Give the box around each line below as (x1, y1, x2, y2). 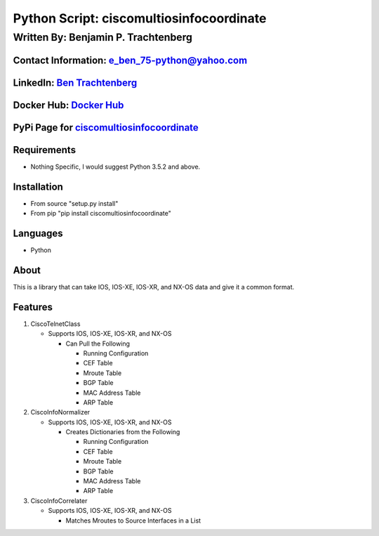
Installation (13, 181, 63, 192)
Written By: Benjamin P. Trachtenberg (13, 31, 193, 44)
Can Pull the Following (65, 339, 130, 348)
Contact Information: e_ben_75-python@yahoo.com (13, 54, 248, 66)
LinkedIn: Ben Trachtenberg (13, 77, 138, 89)
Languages (13, 227, 63, 239)
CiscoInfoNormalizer (30, 408, 91, 417)
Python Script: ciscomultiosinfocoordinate (13, 11, 267, 26)
